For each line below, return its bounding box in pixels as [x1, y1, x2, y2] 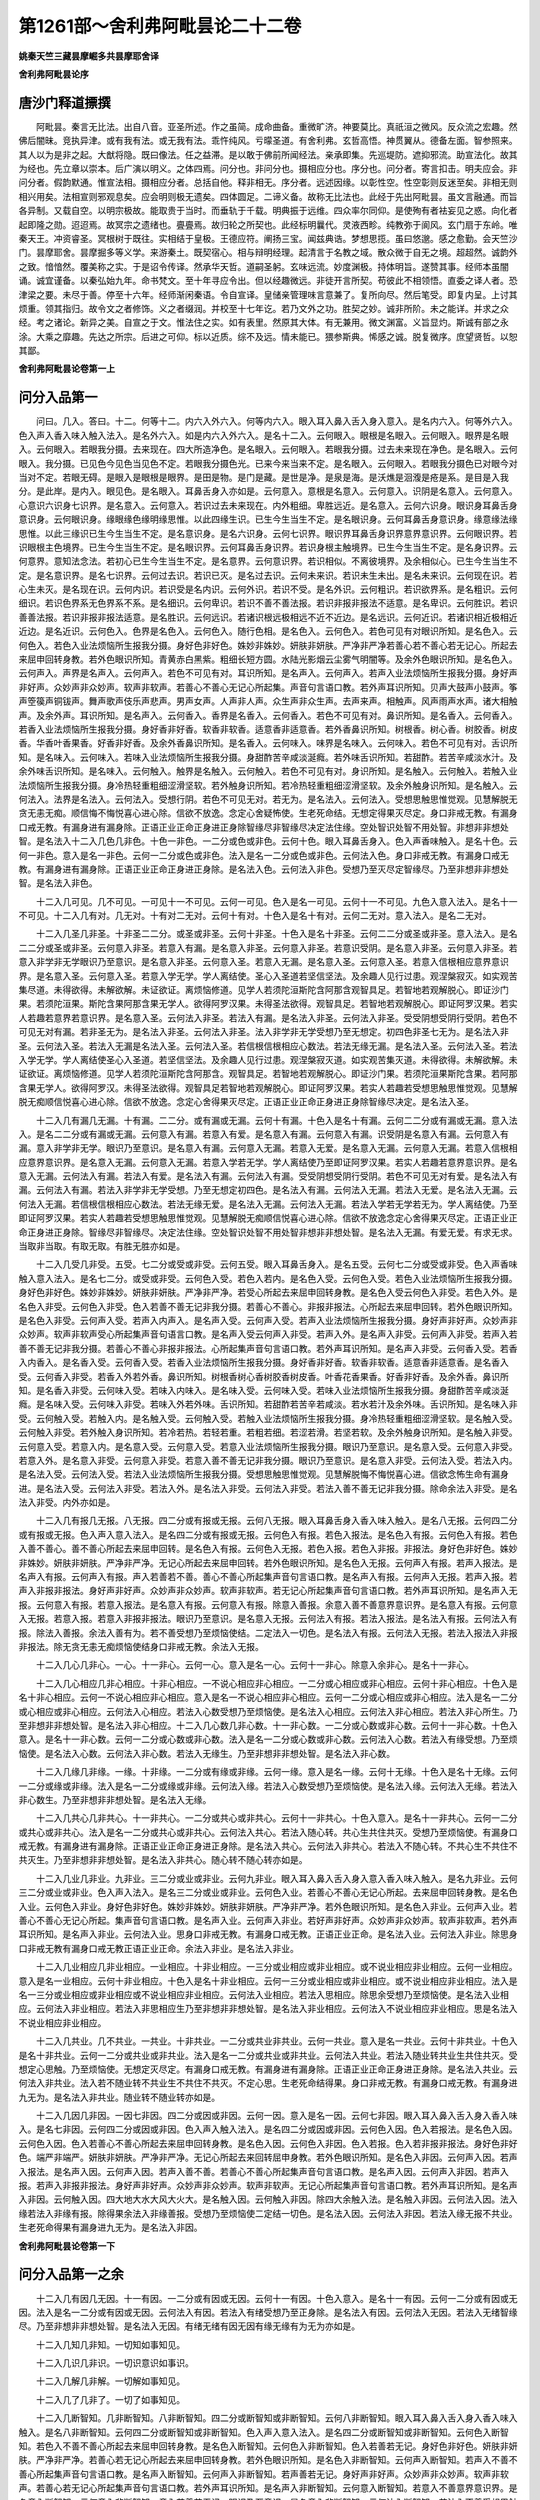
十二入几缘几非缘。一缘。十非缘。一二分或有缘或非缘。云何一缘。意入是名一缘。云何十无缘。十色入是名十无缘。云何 [35, 1766, 518, 1778]
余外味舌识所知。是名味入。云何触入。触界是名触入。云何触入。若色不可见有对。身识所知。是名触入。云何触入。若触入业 [18, 765, 518, 777]
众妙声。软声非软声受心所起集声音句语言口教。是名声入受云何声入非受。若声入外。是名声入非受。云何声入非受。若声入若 [18, 1328, 518, 1340]
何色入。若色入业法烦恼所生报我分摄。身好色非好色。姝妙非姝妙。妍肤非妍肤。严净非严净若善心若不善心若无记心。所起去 [18, 639, 518, 651]
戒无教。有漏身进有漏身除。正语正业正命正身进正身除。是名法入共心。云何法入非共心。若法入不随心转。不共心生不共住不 [18, 1840, 518, 1852]
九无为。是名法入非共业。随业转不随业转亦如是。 [18, 2091, 220, 2103]
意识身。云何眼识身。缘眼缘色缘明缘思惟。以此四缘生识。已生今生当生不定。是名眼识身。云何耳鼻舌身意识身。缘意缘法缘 [18, 513, 518, 525]
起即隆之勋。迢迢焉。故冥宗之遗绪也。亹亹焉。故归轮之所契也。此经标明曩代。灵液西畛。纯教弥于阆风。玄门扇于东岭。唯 [18, 218, 518, 230]
